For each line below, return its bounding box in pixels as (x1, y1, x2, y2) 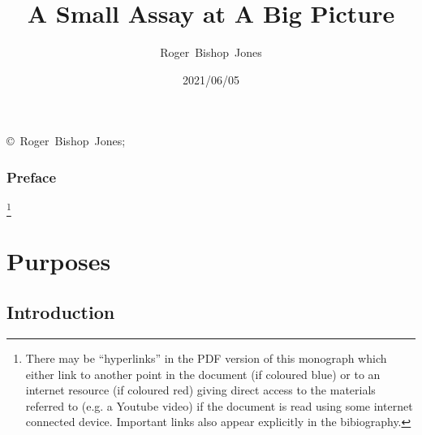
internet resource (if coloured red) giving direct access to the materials (25, 381, 376, 398)
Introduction (6, 299, 115, 325)
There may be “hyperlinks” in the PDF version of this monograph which (25, 350, 387, 367)
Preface (6, 166, 57, 187)
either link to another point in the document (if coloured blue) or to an (25, 365, 381, 382)
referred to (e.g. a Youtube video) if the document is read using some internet (25, 397, 413, 414)
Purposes (6, 243, 111, 277)
